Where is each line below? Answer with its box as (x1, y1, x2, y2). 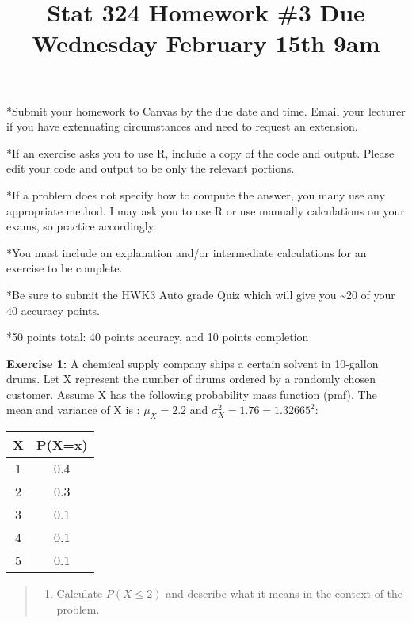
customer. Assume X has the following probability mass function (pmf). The (6, 386, 377, 402)
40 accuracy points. (6, 302, 100, 318)
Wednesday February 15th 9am (32, 27, 380, 59)
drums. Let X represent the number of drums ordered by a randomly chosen (6, 370, 376, 387)
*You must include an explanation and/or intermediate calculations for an (6, 244, 367, 260)
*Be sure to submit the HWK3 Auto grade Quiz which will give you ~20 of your (6, 286, 395, 302)
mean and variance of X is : (6, 401, 140, 418)
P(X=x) (36, 435, 88, 454)
